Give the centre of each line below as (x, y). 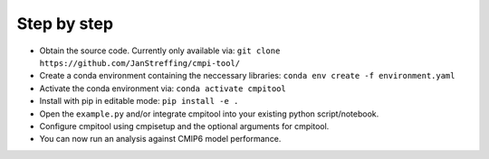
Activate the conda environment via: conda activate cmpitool (163, 88)
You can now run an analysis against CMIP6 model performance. (160, 139)
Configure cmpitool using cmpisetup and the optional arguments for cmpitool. (184, 126)
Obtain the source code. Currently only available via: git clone (160, 51)
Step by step (65, 23)
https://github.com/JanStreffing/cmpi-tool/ (140, 63)
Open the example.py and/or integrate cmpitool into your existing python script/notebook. (209, 114)
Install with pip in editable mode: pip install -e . (139, 101)
